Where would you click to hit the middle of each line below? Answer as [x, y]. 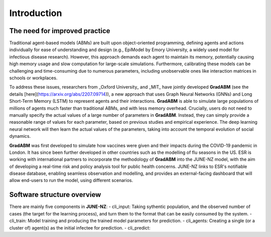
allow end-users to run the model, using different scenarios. [71, 180]
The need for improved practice [60, 31]
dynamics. [20, 136]
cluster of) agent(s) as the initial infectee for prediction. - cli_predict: [80, 227]
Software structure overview [55, 195]
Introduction [36, 13]
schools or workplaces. [33, 78]
